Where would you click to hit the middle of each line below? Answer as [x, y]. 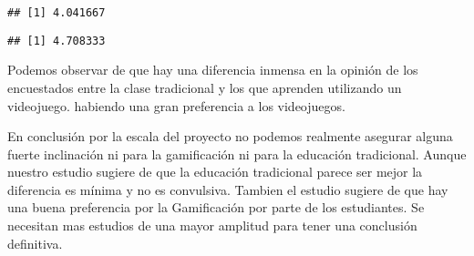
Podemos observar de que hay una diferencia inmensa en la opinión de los [213, 70]
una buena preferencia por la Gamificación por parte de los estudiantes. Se [216, 207]
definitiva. [35, 243]
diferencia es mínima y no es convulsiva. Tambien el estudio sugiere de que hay [228, 189]
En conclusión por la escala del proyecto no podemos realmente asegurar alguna [230, 136]
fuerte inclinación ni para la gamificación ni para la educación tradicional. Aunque [237, 154]
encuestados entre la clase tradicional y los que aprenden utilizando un [205, 87]
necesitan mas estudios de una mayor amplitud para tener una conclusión [212, 225]
